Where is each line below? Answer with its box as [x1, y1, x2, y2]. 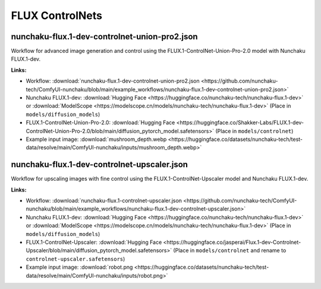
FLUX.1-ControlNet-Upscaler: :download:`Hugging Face [26, 238, 162, 246]
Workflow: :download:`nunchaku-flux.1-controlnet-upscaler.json [26, 197, 182, 205]
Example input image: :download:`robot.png [26, 263, 133, 271]
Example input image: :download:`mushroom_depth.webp [26, 136, 167, 143]
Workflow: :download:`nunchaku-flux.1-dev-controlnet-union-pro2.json [26, 77, 200, 84]
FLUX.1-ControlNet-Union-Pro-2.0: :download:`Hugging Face [26, 119, 175, 126]
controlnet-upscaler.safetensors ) [26, 255, 125, 262]
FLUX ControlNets [11, 9, 102, 22]
